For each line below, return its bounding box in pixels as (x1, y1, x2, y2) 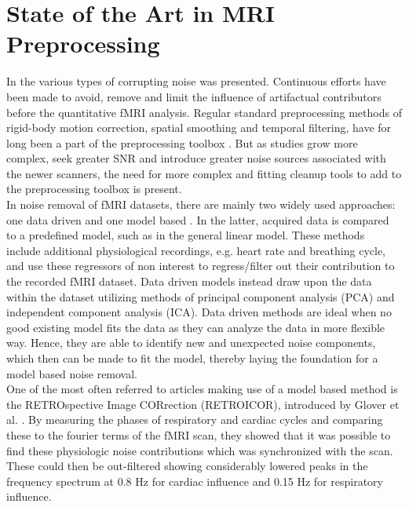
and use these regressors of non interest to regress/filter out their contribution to (6, 257, 395, 274)
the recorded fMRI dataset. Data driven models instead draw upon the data (6, 273, 372, 290)
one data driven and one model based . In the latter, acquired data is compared (6, 211, 389, 228)
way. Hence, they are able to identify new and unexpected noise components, (6, 334, 376, 351)
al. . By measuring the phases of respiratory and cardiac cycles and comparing (6, 411, 383, 428)
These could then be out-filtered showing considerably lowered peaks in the (6, 458, 368, 474)
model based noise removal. (6, 365, 138, 381)
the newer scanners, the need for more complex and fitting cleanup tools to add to (6, 165, 402, 181)
